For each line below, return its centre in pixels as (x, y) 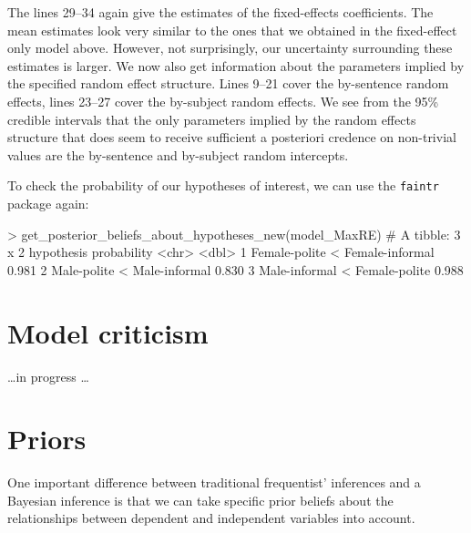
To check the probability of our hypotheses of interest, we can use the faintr (223, 185)
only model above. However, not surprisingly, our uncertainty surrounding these (230, 48)
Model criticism (108, 332)
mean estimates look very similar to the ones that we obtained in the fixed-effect (232, 30)
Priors (47, 439)
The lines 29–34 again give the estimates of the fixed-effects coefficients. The (220, 12)
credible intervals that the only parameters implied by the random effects (212, 119)
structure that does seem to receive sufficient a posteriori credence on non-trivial (232, 137)
